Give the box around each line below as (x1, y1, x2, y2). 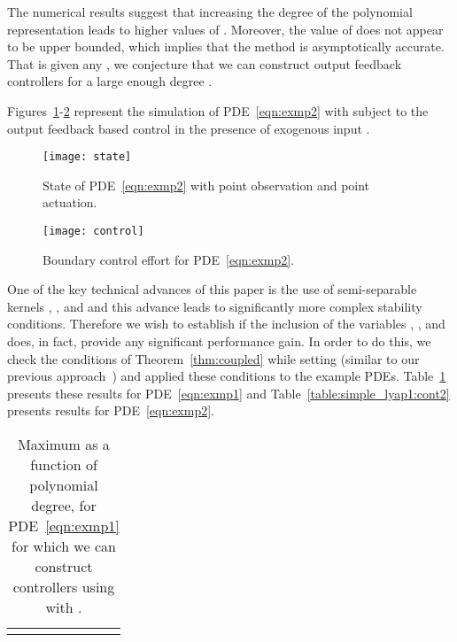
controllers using (12, 576, 115, 597)
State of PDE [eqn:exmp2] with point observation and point (43, 175, 370, 194)
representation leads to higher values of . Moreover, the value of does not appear (7, 19, 444, 38)
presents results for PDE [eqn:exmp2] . (7, 401, 214, 420)
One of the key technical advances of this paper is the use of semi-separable (7, 280, 417, 298)
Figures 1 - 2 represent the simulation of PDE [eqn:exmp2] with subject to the (7, 101, 429, 120)
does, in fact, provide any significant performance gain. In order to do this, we (7, 332, 431, 351)
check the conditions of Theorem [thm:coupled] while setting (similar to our (7, 349, 420, 367)
